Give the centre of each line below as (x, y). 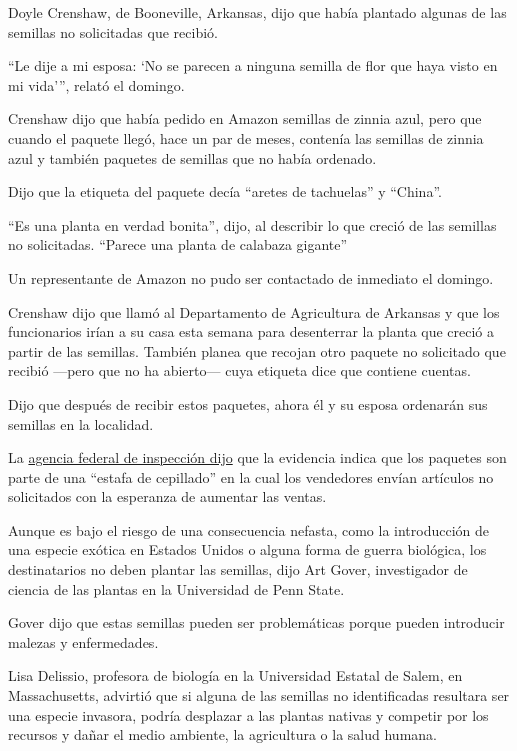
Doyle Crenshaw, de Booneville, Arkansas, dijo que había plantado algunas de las (257, 12)
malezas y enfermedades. (83, 641)
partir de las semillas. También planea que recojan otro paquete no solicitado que (257, 350)
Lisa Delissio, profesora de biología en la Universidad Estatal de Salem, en (235, 675)
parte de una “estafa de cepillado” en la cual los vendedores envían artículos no (251, 476)
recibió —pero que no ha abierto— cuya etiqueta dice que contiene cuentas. (239, 370)
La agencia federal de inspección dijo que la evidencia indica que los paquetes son (257, 457)
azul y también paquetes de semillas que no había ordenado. (192, 157)
